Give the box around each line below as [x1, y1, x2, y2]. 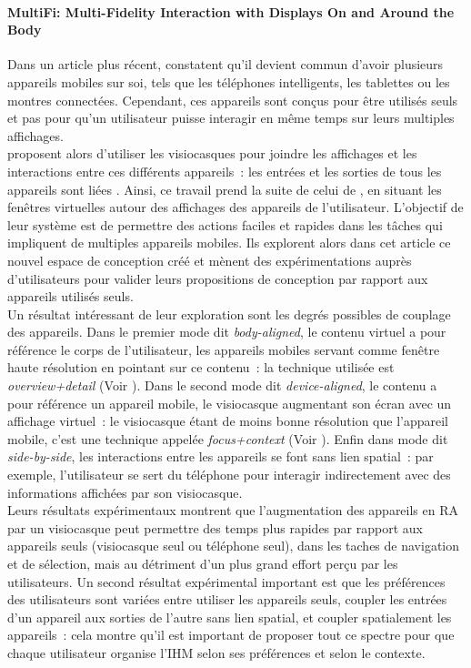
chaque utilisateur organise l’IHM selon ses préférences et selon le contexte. [7, 643, 426, 662]
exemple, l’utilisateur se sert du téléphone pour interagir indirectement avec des [7, 465, 451, 484]
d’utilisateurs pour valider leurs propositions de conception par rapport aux [7, 268, 428, 288]
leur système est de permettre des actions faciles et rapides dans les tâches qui [7, 215, 443, 234]
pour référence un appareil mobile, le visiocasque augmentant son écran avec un [7, 393, 452, 412]
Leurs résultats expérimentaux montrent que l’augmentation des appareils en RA [7, 501, 459, 520]
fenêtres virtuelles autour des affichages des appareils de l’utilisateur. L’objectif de [7, 197, 464, 217]
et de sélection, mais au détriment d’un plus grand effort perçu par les [7, 554, 398, 573]
